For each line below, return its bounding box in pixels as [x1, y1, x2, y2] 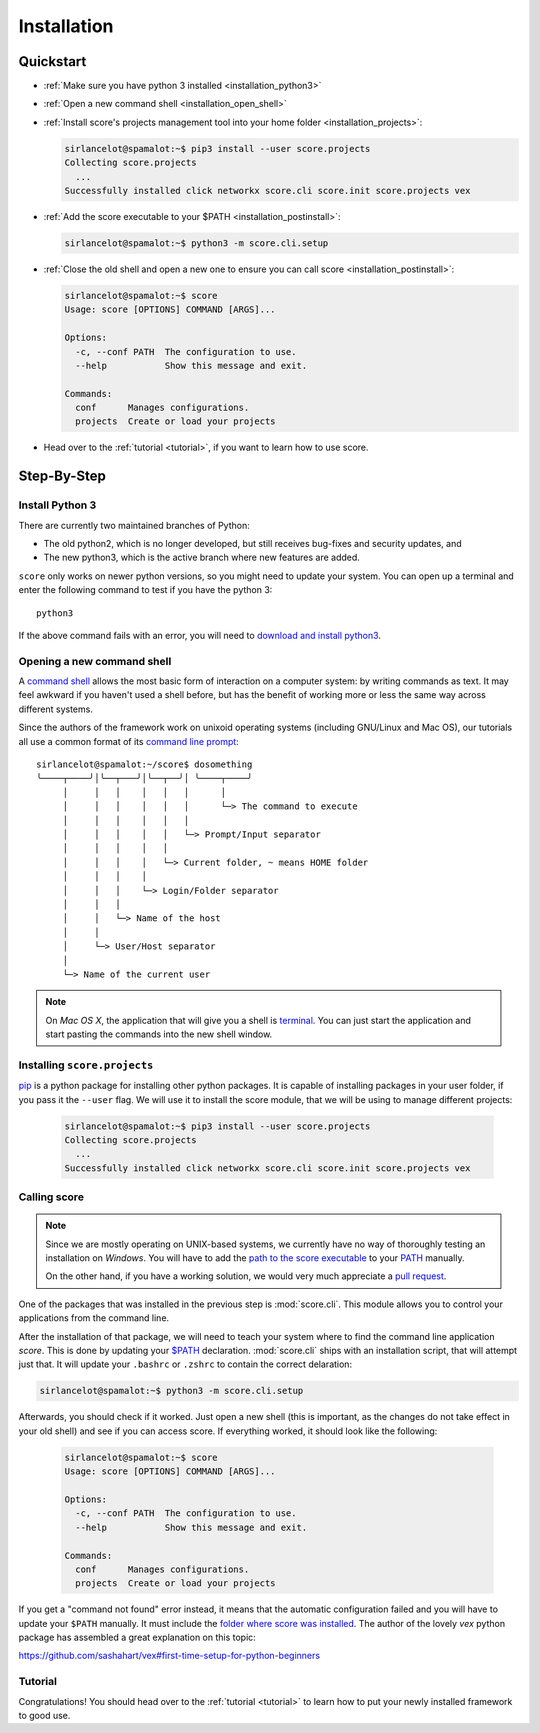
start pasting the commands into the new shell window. [45, 1028, 273, 1040]
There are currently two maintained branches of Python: [18, 519, 250, 531]
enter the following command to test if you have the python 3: [18, 584, 273, 596]
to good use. [18, 1709, 71, 1721]
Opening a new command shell [18, 654, 172, 668]
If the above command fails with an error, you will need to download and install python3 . [18, 629, 382, 641]
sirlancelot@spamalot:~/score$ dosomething [36, 759, 253, 770]
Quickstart [18, 53, 87, 70]
